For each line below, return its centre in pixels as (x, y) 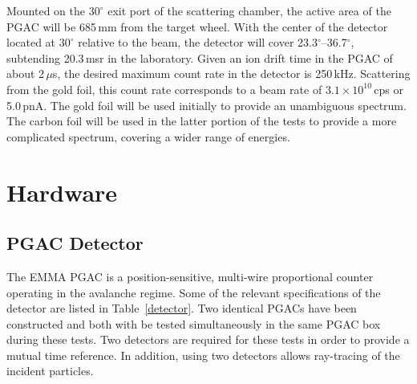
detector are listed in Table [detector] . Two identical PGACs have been (182, 308)
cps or (389, 89)
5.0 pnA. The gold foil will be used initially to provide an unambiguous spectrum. (206, 105)
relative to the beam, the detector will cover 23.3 (198, 42)
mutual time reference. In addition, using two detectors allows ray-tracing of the (203, 355)
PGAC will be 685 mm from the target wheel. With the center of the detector (197, 26)
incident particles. (50, 371)
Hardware (62, 192)
